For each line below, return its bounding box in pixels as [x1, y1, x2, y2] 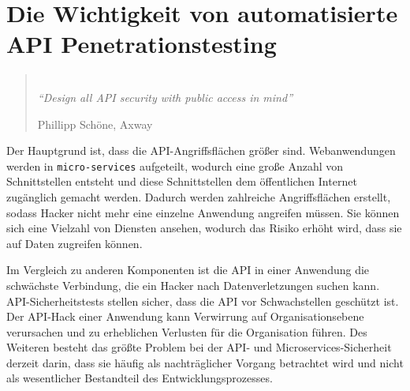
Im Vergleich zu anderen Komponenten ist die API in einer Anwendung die [6, 261, 370, 278]
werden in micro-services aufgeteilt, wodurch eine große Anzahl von [6, 157, 344, 174]
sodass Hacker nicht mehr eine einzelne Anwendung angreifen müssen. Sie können [6, 204, 400, 220]
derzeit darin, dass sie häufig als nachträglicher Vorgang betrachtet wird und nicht [6, 354, 404, 370]
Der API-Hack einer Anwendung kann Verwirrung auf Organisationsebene [6, 308, 364, 325]
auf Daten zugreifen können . [6, 235, 143, 251]
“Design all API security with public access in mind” [37, 88, 293, 105]
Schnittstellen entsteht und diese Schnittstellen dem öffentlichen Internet [6, 173, 357, 190]
